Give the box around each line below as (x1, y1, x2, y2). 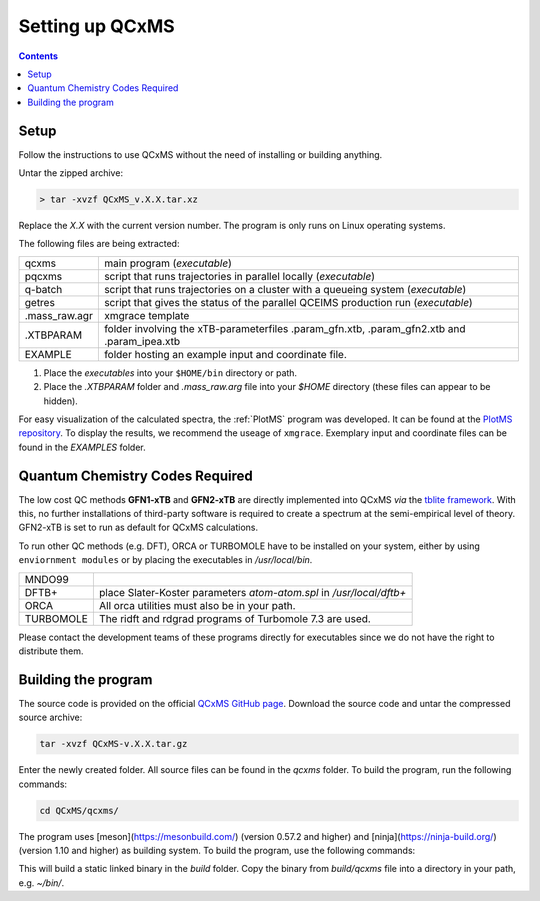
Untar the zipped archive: (18, 167, 124, 179)
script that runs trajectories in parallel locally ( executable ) (103, 269, 375, 283)
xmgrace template (103, 308, 190, 322)
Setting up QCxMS (18, 15, 175, 37)
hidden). (43, 395, 79, 407)
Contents (18, 50, 59, 62)
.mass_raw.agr (24, 308, 94, 322)
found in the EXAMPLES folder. (18, 441, 146, 453)
